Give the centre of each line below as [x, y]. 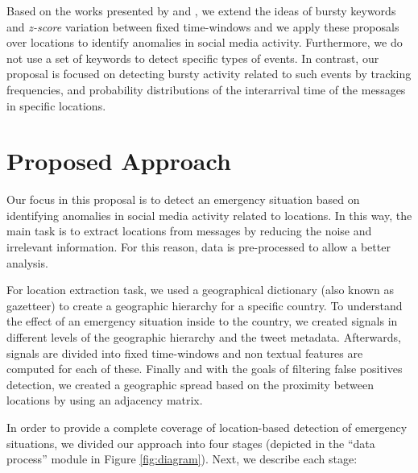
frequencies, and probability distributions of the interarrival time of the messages [206, 89]
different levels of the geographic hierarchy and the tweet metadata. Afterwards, [204, 337]
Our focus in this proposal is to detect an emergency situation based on [183, 199]
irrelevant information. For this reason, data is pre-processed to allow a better [199, 247]
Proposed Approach [119, 161]
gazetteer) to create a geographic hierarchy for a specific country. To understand [205, 305]
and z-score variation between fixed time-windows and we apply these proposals [203, 26]
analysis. [27, 262]
